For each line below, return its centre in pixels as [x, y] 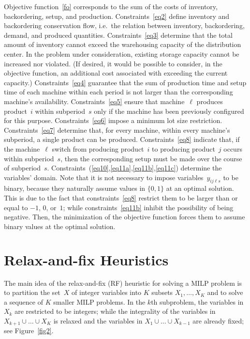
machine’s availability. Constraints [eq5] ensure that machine [94, 101]
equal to [16, 207]
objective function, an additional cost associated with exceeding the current [116, 73]
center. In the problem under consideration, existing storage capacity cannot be [122, 54]
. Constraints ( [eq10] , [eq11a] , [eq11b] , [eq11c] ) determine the [134, 168]
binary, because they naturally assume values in [75, 188]
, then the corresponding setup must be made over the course [151, 158]
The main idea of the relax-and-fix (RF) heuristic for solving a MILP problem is [123, 283]
